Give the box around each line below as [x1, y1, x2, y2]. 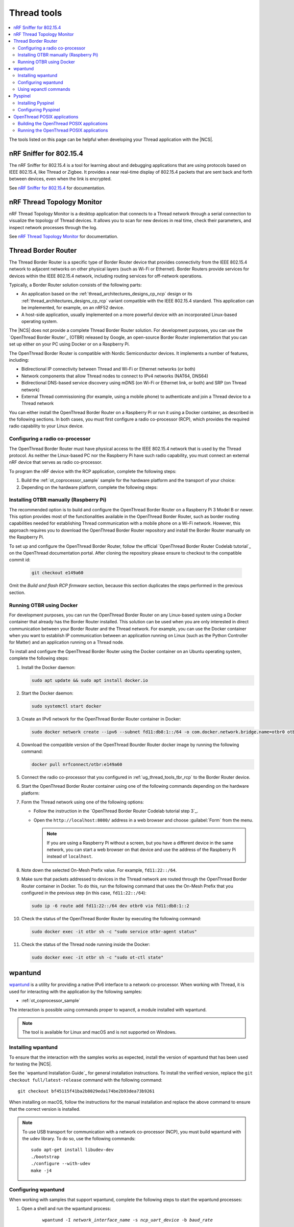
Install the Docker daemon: [21, 664, 76, 670]
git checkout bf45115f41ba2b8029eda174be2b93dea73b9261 [18, 1089, 155, 1094]
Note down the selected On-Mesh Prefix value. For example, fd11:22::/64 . [21, 867, 177, 873]
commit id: [9, 557, 30, 563]
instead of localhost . [47, 854, 93, 859]
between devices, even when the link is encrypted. [9, 176, 112, 182]
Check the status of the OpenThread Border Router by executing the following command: [21, 915, 201, 921]
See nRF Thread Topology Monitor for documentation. [9, 233, 119, 239]
